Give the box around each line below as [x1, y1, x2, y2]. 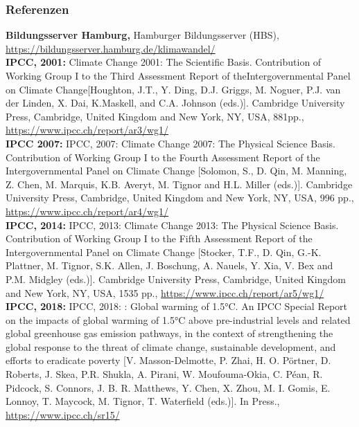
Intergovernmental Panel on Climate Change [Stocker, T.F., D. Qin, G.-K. [6, 244, 322, 259]
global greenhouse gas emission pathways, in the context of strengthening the [6, 326, 333, 340]
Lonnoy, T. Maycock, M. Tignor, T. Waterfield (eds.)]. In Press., [6, 394, 280, 408]
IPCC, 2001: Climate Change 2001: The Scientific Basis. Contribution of [6, 55, 322, 69]
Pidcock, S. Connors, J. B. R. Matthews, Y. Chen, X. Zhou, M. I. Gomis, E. [6, 380, 331, 394]
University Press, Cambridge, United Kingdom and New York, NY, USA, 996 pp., [6, 190, 354, 205]
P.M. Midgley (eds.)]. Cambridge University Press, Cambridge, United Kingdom [6, 271, 346, 286]
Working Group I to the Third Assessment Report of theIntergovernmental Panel [6, 69, 351, 82]
